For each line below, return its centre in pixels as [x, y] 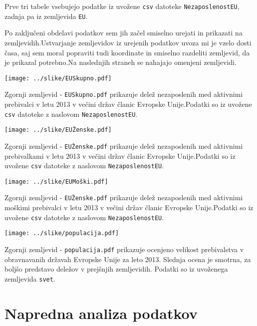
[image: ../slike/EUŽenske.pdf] [58, 130]
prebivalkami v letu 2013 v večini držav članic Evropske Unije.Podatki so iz [120, 156]
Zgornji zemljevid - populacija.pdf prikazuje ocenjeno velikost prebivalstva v [124, 249]
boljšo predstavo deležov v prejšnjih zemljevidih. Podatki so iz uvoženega [116, 269]
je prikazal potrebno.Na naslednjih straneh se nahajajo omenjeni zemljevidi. [121, 62]
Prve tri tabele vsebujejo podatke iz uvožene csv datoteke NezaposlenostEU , [122, 6]
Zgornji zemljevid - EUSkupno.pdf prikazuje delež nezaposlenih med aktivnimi [124, 94]
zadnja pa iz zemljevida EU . [46, 16]
